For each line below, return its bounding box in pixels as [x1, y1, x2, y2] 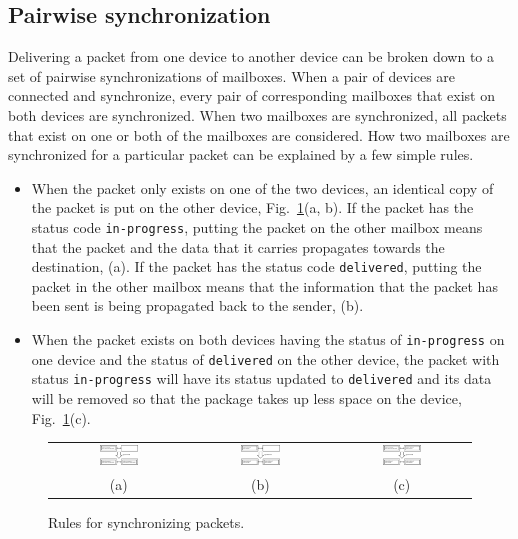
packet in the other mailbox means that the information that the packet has [31, 275, 498, 296]
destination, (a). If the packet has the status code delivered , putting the [31, 256, 482, 277]
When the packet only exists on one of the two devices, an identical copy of [31, 177, 494, 198]
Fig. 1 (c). [31, 407, 91, 428]
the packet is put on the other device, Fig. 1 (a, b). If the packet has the [31, 197, 474, 218]
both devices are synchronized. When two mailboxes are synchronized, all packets [8, 104, 507, 125]
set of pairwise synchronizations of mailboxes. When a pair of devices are [8, 65, 456, 86]
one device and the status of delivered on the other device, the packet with [31, 348, 500, 369]
